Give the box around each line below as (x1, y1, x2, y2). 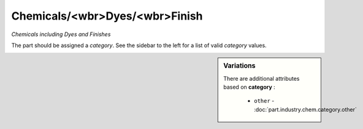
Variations (223, 62, 256, 70)
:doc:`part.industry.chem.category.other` (254, 106, 357, 113)
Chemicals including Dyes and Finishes (11, 31, 111, 38)
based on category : (223, 83, 275, 90)
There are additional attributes (223, 75, 300, 82)
